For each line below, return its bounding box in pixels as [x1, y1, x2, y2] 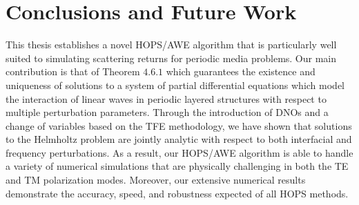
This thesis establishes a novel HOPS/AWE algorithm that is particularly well [6, 37, 337, 52]
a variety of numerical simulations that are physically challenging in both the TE [6, 159, 349, 173]
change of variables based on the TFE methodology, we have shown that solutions [6, 118, 352, 133]
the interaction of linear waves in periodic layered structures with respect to [6, 91, 327, 106]
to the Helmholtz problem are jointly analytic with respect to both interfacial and [6, 132, 352, 146]
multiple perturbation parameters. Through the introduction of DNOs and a [6, 105, 329, 119]
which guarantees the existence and [166, 64, 316, 79]
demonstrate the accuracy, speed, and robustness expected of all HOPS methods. [6, 186, 349, 200]
